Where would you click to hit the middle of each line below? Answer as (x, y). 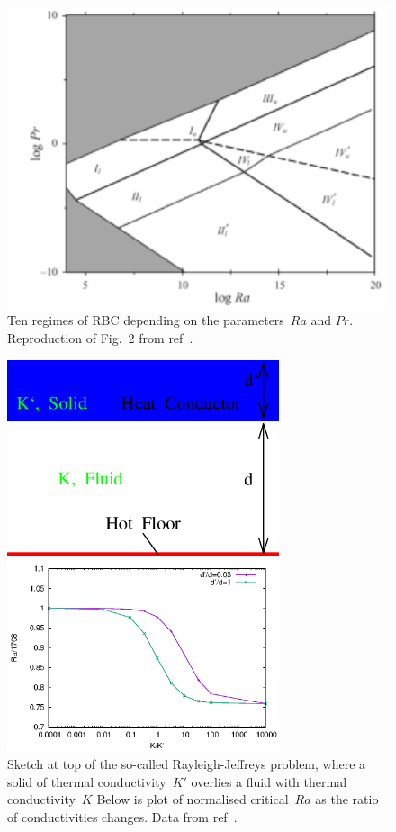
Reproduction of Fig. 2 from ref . (100, 337)
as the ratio (347, 799)
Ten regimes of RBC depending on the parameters (146, 320)
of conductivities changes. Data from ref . (122, 816)
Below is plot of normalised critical (193, 799)
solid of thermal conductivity (87, 781)
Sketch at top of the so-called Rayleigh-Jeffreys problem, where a (187, 763)
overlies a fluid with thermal (269, 781)
